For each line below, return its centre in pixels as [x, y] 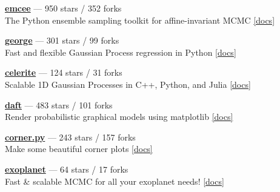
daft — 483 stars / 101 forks [59, 104]
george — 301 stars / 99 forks [62, 40]
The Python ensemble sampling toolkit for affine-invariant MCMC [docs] [140, 20]
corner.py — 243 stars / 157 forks [70, 137]
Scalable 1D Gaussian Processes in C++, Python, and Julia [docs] [128, 84]
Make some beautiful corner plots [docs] [79, 149]
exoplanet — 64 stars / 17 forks [67, 169]
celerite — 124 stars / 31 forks [64, 72]
